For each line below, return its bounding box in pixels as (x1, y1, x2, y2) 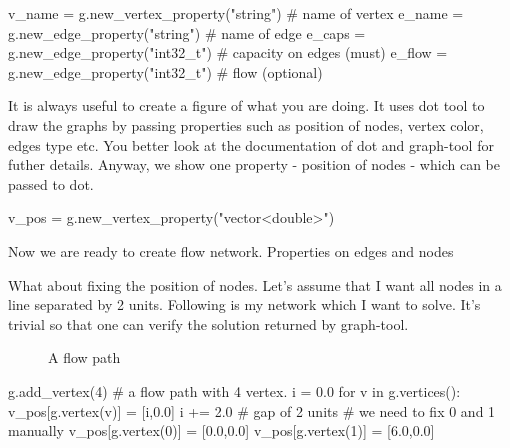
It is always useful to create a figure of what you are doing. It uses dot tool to (8, 95, 485, 116)
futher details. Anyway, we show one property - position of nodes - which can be (8, 154, 500, 175)
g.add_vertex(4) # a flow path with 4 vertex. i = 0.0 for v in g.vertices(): (8, 380, 461, 401)
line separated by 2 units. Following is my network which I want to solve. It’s (8, 294, 481, 315)
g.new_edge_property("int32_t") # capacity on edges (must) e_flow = (8, 42, 448, 63)
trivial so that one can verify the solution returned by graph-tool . (8, 313, 409, 334)
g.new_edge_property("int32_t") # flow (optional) (8, 61, 323, 82)
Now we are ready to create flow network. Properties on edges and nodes (8, 240, 454, 261)
